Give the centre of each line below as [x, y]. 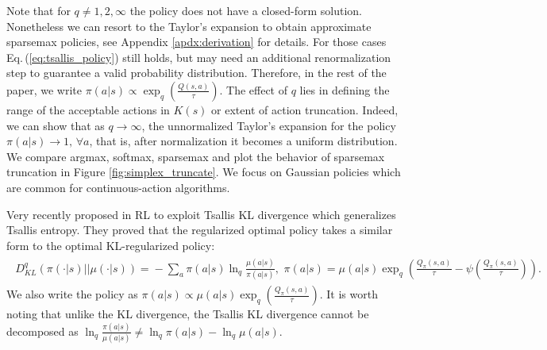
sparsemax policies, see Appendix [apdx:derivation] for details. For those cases [196, 42]
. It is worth [349, 294]
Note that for [39, 10]
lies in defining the [345, 89]
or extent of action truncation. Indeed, [305, 109]
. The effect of [253, 89]
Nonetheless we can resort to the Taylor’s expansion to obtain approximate [189, 26]
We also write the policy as [72, 294]
